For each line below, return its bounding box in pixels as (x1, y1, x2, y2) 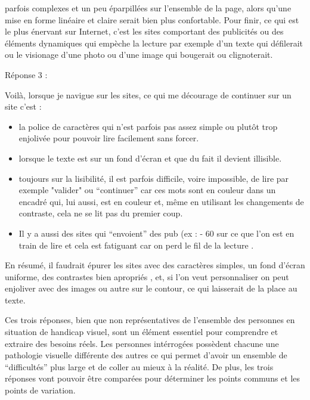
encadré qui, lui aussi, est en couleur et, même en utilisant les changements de (18, 195, 304, 207)
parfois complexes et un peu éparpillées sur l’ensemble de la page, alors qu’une (5, 2, 292, 14)
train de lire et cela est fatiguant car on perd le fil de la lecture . (18, 238, 254, 251)
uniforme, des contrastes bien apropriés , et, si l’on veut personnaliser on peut (5, 270, 289, 283)
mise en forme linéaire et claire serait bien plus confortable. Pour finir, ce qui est (5, 13, 299, 26)
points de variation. (5, 384, 76, 396)
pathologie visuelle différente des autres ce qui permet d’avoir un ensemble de (5, 349, 287, 361)
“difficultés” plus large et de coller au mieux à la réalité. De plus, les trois (5, 360, 274, 373)
